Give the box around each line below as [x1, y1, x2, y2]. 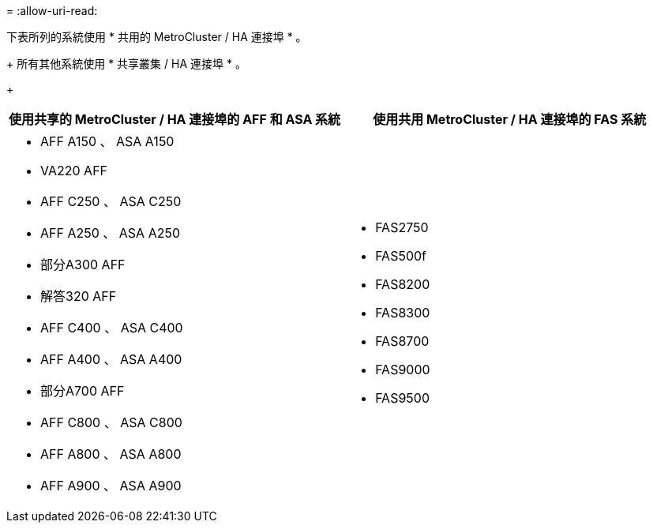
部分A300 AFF [40, 257, 126, 272]
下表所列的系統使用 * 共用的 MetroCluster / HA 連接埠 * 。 [6, 30, 307, 43]
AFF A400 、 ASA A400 [40, 351, 182, 367]
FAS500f [375, 248, 427, 264]
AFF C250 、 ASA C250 [40, 193, 182, 209]
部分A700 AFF [40, 383, 125, 399]
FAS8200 [375, 276, 430, 292]
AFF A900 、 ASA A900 [40, 478, 182, 493]
